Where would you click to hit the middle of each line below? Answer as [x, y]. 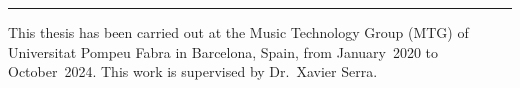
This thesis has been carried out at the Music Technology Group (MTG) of [238, 32]
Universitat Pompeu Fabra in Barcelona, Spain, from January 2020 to [223, 51]
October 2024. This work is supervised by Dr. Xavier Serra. [193, 71]
